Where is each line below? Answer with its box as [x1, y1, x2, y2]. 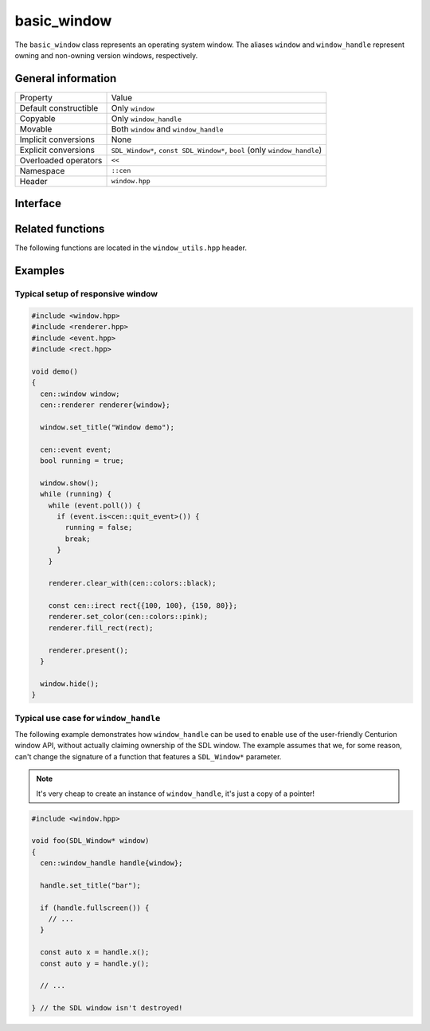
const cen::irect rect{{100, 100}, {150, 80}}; [48, 602, 238, 610]
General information [14, 72, 117, 85]
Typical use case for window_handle [14, 712, 161, 723]
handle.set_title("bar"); [40, 880, 141, 890]
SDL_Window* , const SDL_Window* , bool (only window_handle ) [111, 144, 322, 155]
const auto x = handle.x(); [40, 948, 150, 957]
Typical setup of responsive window [14, 288, 158, 300]
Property [19, 92, 53, 103]
